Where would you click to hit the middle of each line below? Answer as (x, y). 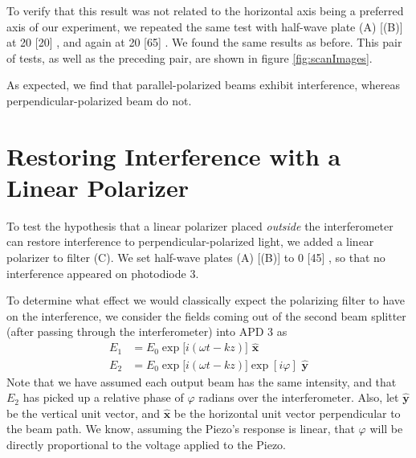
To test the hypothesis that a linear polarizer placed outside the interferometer (200, 225)
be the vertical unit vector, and (84, 413)
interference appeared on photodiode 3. (103, 273)
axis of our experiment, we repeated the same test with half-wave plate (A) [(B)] (205, 26)
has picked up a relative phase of (103, 397)
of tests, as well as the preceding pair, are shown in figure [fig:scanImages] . (190, 57)
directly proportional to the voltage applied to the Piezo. (147, 444)
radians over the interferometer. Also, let (299, 397)
